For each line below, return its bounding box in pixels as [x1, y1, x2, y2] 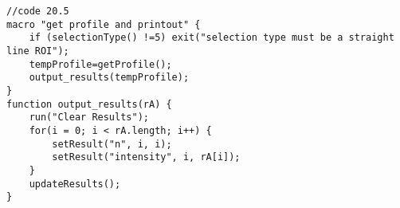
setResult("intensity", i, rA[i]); [52, 151, 241, 163]
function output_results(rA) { [6, 98, 172, 110]
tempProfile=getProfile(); [29, 58, 172, 70]
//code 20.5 [6, 6, 69, 17]
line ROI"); [6, 45, 69, 57]
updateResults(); [29, 178, 121, 190]
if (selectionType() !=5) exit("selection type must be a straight [29, 32, 394, 44]
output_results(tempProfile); [29, 72, 190, 84]
